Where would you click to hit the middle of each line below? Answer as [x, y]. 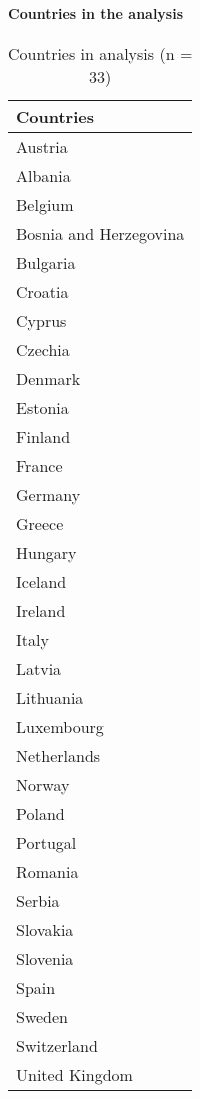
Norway [43, 784]
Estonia [42, 407]
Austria [42, 146]
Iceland [41, 581]
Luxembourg [60, 726]
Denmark [48, 378]
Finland [43, 436]
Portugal [46, 842]
